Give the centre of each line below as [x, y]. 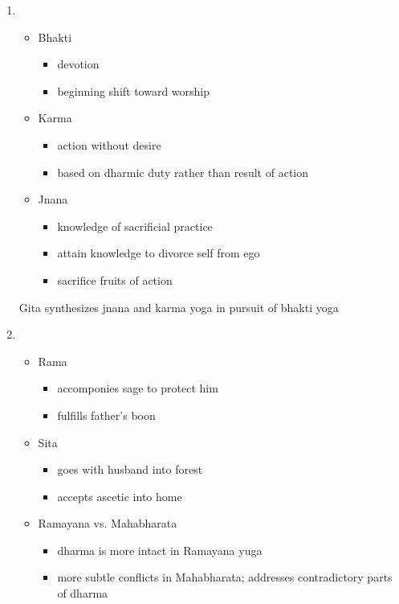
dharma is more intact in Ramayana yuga [160, 550]
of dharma [83, 593]
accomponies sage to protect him [138, 388]
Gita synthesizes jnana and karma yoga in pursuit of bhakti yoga [179, 307]
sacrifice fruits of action [115, 279]
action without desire [109, 144]
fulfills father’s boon [106, 415]
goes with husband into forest [130, 469]
